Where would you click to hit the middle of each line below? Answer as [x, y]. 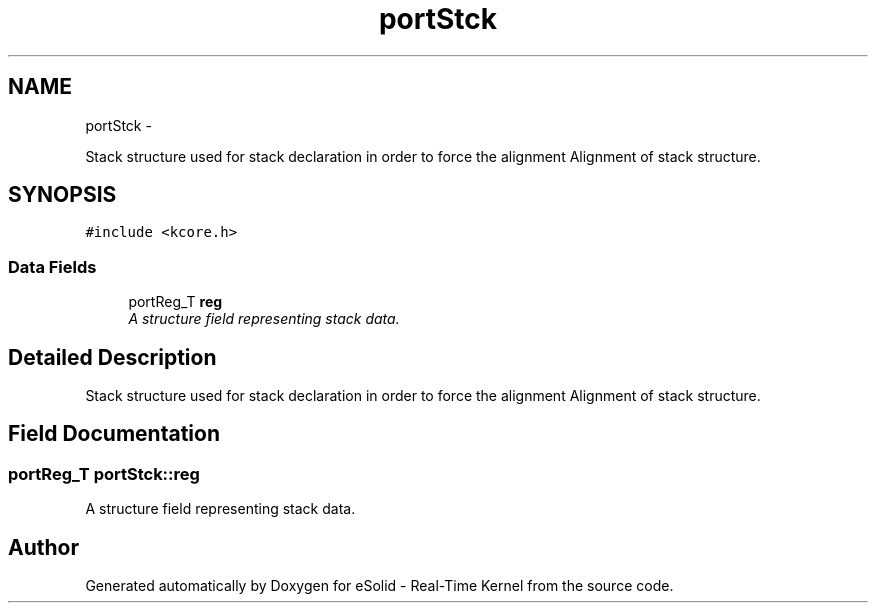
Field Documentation [114, 434]
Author [43, 547]
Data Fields [52, 266]
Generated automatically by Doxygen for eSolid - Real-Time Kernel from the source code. [379, 586]
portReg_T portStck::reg [104, 473]
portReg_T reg [175, 302]
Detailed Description [112, 357]
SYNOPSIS [62, 195]
